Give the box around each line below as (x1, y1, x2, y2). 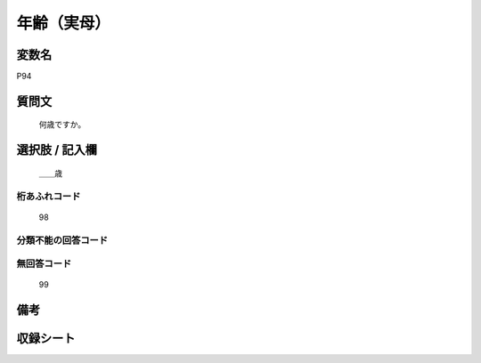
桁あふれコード (16, 190, 81, 202)
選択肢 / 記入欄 (16, 142, 98, 157)
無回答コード (16, 258, 72, 270)
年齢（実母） (16, 13, 111, 33)
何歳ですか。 (38, 119, 86, 130)
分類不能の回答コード (16, 234, 109, 246)
